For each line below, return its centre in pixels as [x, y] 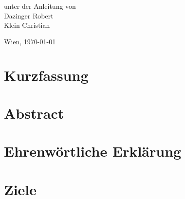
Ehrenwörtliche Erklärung [93, 151]
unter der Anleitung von [40, 6]
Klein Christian [27, 25]
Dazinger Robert [29, 15]
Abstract [34, 113]
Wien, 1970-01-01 [30, 41]
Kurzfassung [46, 75]
